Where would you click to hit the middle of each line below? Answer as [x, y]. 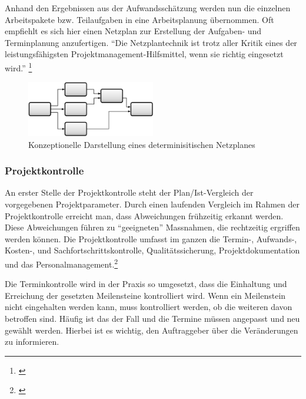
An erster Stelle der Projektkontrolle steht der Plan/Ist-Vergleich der [129, 192]
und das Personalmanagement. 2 [61, 263]
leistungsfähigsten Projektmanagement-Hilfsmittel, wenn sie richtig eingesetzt [144, 54]
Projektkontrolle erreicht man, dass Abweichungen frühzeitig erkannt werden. [144, 215]
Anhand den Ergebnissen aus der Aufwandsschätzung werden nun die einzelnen [148, 8]
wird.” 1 [19, 67]
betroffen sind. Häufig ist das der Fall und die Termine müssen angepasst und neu [152, 319]
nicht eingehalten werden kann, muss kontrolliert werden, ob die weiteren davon [149, 307]
